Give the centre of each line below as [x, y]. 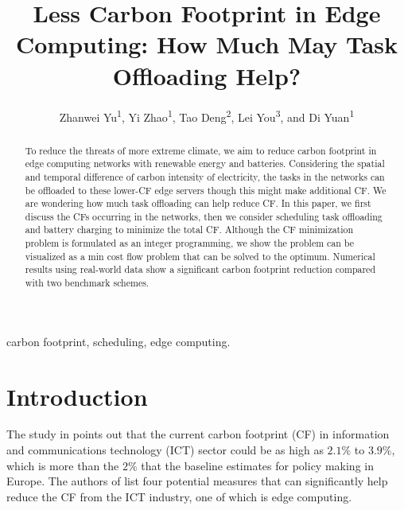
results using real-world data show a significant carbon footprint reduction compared [200, 269]
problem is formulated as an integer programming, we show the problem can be [190, 243]
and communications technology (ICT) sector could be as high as [165, 450]
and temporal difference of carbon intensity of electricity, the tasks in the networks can [205, 176]
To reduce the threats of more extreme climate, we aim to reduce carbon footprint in [201, 150]
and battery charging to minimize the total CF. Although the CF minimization [189, 230]
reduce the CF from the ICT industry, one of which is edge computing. [179, 496]
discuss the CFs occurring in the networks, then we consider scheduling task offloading [204, 216]
